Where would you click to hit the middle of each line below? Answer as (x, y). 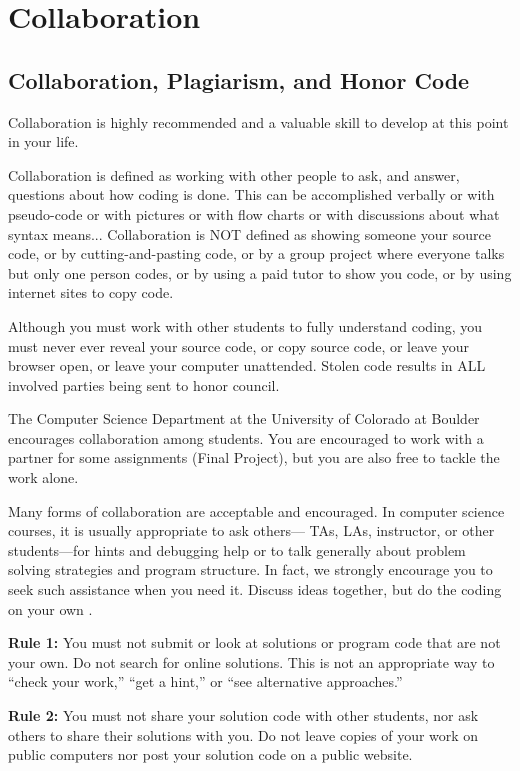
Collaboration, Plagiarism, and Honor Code (239, 79)
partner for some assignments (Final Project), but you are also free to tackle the (254, 457)
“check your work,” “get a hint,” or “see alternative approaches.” (205, 681)
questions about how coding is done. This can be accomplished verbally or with (251, 194)
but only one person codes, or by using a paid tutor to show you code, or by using (260, 272)
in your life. (43, 141)
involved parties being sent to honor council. (144, 384)
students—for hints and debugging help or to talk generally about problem (237, 549)
